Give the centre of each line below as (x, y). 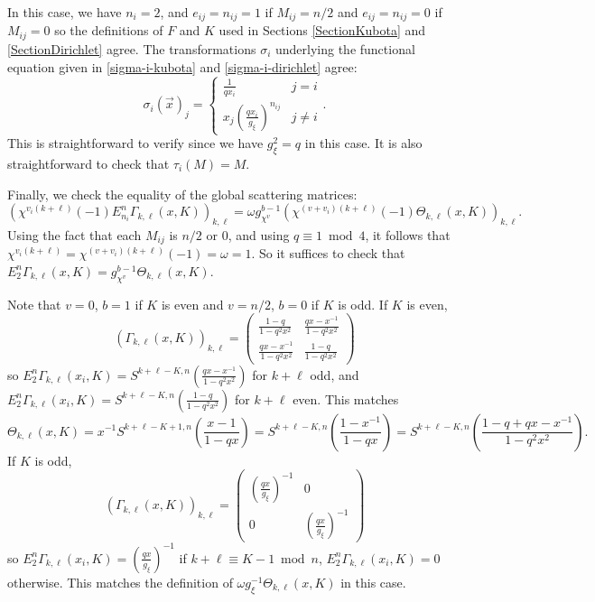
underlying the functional (345, 48)
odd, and (335, 374)
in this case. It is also (363, 143)
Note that (34, 304)
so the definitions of (109, 30)
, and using (259, 234)
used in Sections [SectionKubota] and (322, 30)
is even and (192, 304)
